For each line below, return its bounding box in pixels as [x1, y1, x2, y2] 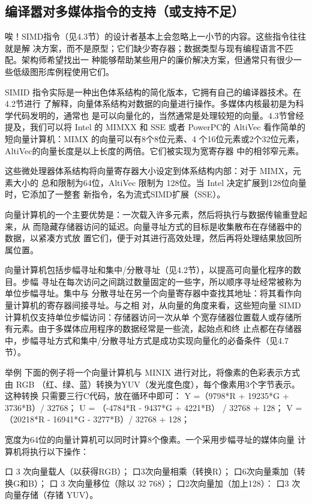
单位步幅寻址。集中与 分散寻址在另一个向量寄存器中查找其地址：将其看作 [5, 287, 293, 299]
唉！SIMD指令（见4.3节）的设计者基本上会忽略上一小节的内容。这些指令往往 [5, 30, 307, 43]
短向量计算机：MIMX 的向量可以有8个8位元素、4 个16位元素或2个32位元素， [5, 132, 304, 145]
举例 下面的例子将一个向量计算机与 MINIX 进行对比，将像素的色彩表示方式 [5, 366, 300, 379]
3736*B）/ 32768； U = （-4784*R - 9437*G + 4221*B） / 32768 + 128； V [5, 401, 293, 413]
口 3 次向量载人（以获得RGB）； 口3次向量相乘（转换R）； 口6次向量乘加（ [5, 465, 297, 478]
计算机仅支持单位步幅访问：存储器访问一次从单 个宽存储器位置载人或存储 [5, 310, 293, 323]
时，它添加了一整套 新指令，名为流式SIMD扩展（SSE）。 [5, 188, 226, 200]
